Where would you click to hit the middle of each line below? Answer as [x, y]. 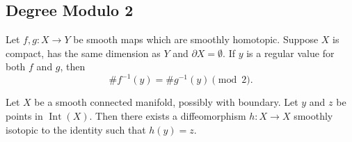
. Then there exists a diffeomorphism [168, 116]
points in [24, 116]
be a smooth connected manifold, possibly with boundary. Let [166, 102]
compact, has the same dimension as [83, 53]
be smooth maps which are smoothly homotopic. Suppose [196, 39]
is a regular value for [290, 53]
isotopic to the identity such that [76, 129]
